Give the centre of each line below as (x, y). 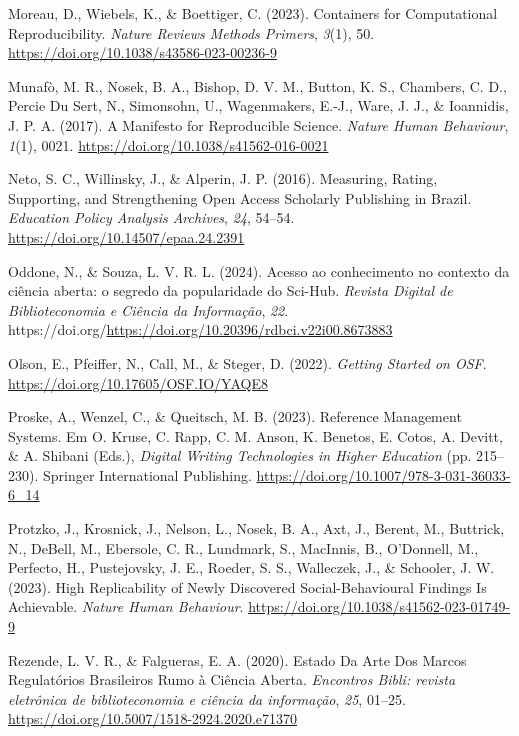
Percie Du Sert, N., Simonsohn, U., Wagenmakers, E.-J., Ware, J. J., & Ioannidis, (258, 105)
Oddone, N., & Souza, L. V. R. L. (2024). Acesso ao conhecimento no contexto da (259, 270)
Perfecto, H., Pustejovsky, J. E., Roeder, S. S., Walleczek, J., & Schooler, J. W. (251, 567)
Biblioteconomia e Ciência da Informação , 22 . (148, 309)
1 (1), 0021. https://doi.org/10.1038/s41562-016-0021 (168, 144)
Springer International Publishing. (147, 474)
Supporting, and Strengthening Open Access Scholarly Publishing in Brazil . (240, 197)
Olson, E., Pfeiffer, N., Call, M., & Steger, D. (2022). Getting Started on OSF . (247, 362)
